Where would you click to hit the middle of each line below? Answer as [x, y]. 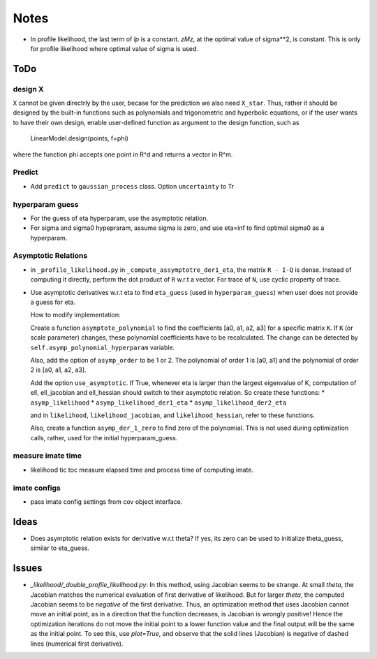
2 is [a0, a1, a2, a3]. [58, 370]
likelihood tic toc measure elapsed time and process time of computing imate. [142, 470]
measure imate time [47, 456]
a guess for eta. [53, 302]
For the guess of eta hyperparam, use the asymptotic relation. [119, 218]
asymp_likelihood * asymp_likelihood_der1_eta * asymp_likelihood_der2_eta [158, 403]
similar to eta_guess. [60, 548]
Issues [28, 569]
